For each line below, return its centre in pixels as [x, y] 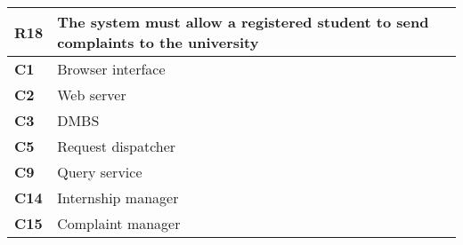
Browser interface [111, 69]
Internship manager [118, 198]
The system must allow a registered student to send [243, 22]
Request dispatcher [117, 146]
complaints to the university [158, 42]
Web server [92, 95]
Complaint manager [119, 223]
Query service [100, 172]
